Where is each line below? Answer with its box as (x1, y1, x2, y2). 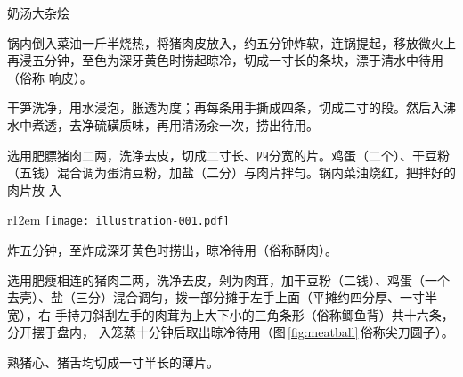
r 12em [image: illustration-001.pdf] (7, 210, 230, 229)
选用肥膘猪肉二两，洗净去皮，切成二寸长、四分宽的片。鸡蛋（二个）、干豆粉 (7, 145, 450, 164)
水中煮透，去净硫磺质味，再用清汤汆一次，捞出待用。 (7, 115, 319, 134)
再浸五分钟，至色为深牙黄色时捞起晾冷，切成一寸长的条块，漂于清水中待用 (7, 51, 443, 70)
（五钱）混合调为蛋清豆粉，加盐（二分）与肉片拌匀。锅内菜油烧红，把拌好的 (7, 163, 456, 182)
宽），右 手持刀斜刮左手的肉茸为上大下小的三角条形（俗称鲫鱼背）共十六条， (7, 305, 454, 324)
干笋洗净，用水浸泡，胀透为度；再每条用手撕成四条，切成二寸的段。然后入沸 (7, 98, 456, 117)
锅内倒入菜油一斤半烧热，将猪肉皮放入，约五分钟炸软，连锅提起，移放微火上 (7, 33, 456, 52)
